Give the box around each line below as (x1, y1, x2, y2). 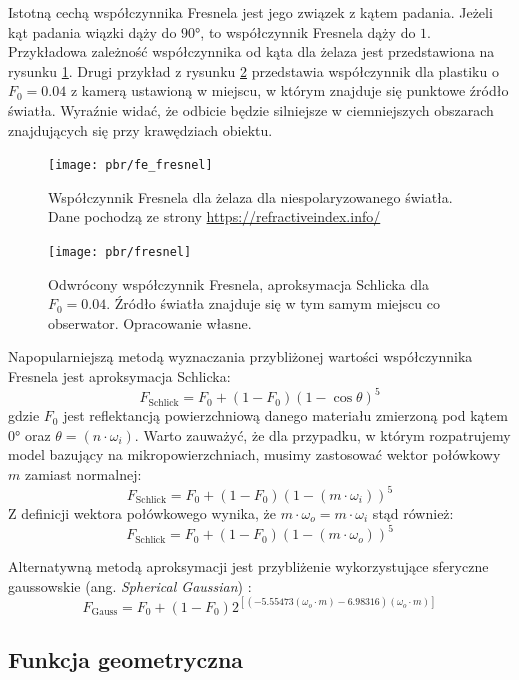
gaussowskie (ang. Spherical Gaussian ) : (8, 575, 252, 596)
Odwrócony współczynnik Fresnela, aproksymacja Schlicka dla (48, 273, 429, 294)
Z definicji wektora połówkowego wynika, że (8, 503, 277, 523)
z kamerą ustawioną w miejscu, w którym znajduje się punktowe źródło (70, 80, 509, 101)
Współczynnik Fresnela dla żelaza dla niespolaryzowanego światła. (48, 186, 453, 207)
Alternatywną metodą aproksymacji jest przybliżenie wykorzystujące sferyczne (8, 556, 489, 577)
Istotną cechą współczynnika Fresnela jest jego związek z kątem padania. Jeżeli (8, 2, 493, 22)
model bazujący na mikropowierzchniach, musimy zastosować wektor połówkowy (8, 444, 501, 465)
